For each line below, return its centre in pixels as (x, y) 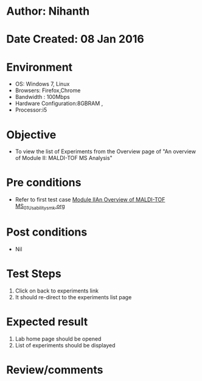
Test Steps (34, 274)
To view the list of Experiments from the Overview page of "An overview (106, 151)
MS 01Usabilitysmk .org (40, 207)
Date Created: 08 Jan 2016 (75, 39)
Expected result (47, 322)
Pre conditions (44, 183)
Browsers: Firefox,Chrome (48, 90)
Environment (40, 67)
